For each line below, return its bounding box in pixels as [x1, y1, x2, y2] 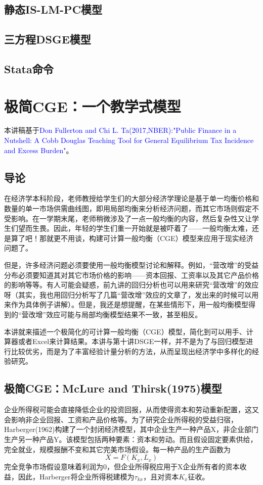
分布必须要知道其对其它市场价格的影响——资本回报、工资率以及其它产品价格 [4, 269, 259, 280]
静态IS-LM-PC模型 [4, 2, 103, 17]
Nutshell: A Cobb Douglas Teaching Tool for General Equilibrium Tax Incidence [4, 135, 254, 145]
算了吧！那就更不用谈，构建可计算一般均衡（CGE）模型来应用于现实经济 [11, 232, 253, 243]
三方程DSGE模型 [4, 31, 91, 47]
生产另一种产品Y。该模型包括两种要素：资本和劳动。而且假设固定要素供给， [4, 433, 257, 444]
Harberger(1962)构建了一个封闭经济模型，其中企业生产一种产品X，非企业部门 [4, 424, 258, 434]
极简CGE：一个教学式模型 [4, 95, 181, 116]
